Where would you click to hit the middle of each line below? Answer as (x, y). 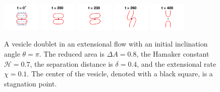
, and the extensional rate (177, 63)
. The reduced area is (72, 53)
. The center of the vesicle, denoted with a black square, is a (120, 74)
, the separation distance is (71, 63)
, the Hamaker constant (173, 53)
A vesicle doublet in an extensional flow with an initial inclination (106, 44)
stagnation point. (31, 83)
